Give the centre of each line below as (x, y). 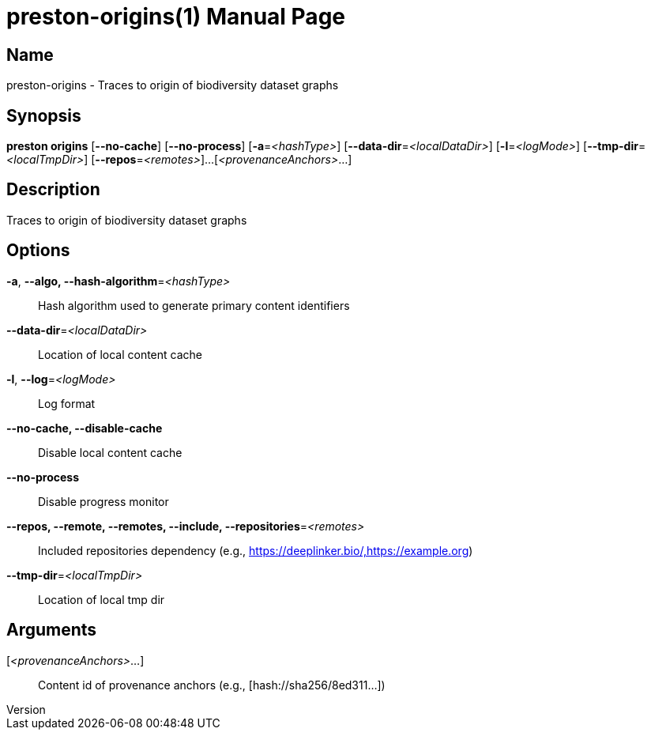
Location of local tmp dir (102, 599)
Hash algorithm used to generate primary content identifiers (194, 305)
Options (38, 251)
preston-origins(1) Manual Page (176, 17)
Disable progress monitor (103, 501)
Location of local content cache (120, 354)
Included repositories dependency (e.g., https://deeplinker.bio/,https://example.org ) (256, 550)
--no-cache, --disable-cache (85, 428)
